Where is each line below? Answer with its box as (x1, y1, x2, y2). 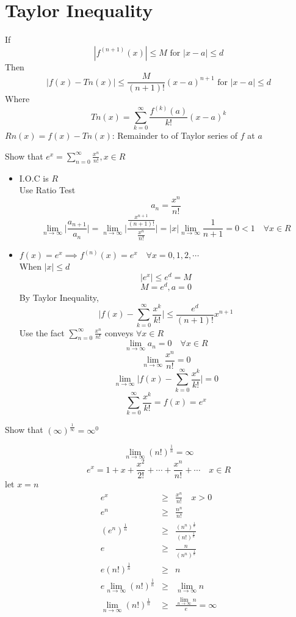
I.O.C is (19, 171, 49, 184)
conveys (104, 326, 134, 339)
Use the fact (19, 326, 65, 339)
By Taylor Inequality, (19, 291, 99, 304)
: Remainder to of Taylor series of (112, 129, 238, 142)
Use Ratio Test (19, 183, 76, 196)
